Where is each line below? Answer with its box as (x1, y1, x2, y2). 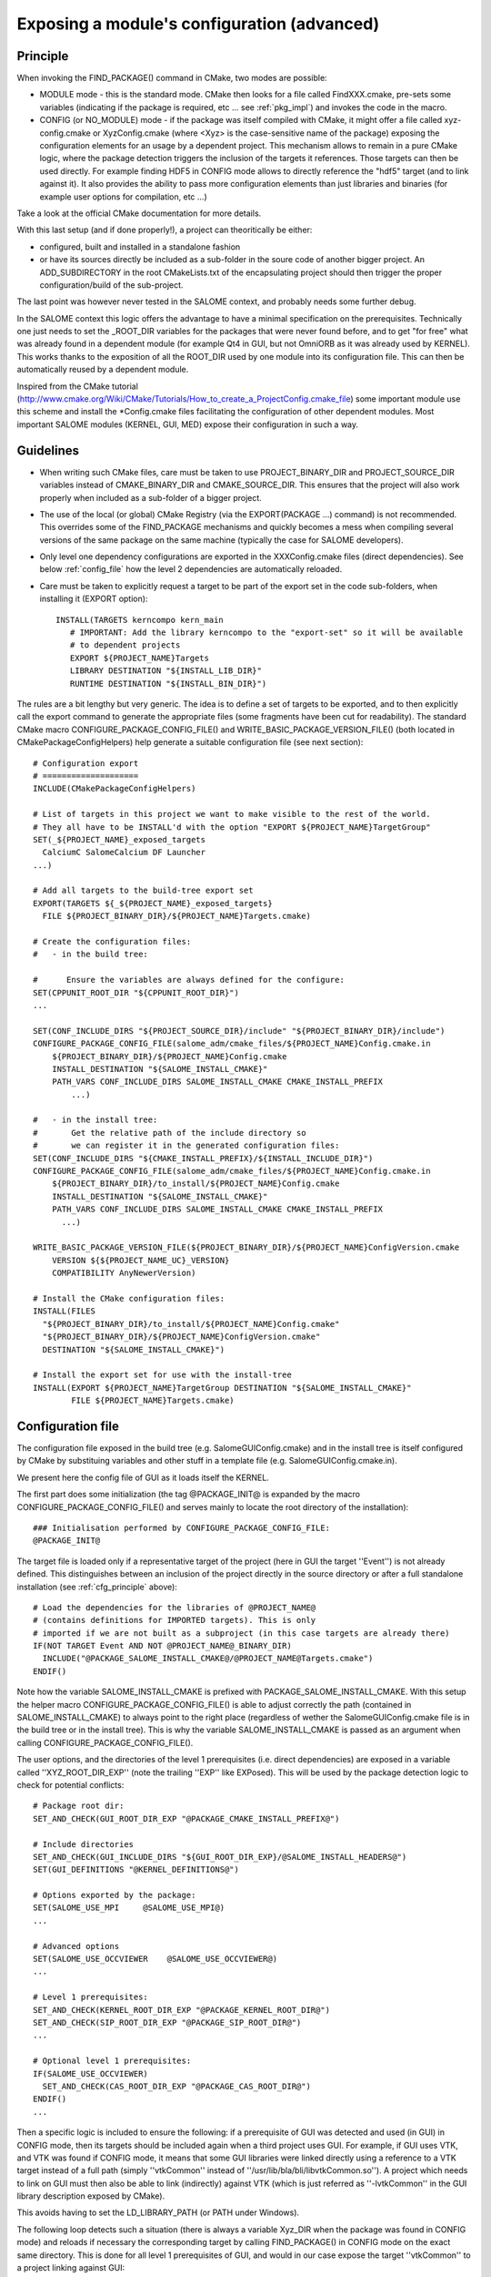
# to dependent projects (69, 640, 181, 650)
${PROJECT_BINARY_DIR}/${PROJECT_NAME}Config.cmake (51, 1051, 287, 1061)
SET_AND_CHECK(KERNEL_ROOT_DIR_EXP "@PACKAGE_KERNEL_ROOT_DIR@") (33, 2005, 331, 2015)
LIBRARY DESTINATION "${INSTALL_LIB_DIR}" (69, 666, 263, 676)
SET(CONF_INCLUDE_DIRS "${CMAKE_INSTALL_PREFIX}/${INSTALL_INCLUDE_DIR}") (33, 1153, 374, 1163)
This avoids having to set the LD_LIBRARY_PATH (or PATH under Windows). (16, 2207, 300, 2218)
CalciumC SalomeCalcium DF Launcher (42, 847, 206, 858)
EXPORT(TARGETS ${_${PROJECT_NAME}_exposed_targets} (33, 898, 273, 908)
